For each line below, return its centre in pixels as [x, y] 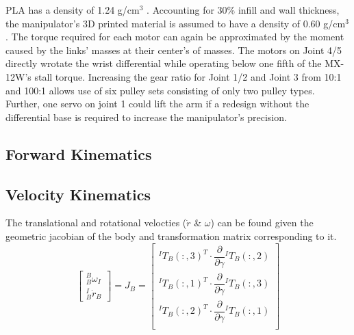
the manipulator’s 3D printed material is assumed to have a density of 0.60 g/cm [176, 23]
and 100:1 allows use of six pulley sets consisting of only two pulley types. [160, 90]
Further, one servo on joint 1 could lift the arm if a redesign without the [157, 104]
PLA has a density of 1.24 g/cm [73, 10]
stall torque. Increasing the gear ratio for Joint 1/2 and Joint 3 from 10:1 [188, 76]
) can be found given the [262, 223]
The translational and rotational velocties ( [96, 223]
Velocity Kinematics [78, 194]
